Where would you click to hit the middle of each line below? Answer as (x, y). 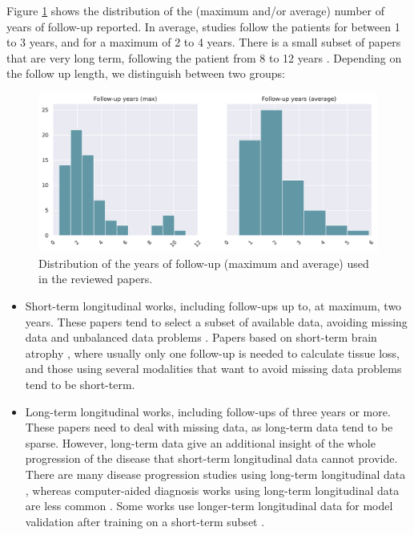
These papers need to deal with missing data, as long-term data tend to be (209, 427)
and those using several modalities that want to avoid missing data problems (213, 369)
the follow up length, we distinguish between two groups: (146, 73)
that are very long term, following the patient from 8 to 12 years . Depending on (204, 57)
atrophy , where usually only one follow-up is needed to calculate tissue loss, (212, 353)
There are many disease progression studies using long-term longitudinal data (215, 474)
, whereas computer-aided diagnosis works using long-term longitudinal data (212, 490)
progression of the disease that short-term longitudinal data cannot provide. (211, 458)
